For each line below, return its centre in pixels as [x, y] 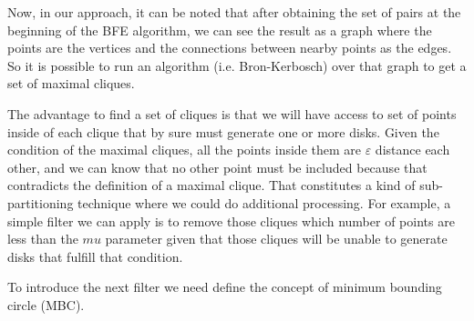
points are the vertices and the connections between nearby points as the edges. [230, 48]
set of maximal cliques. [71, 83]
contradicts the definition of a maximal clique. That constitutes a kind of [211, 185]
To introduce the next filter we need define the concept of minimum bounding [225, 287]
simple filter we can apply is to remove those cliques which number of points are [231, 221]
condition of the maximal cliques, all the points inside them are [184, 150]
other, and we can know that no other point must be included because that [217, 167]
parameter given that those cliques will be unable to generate [276, 239]
